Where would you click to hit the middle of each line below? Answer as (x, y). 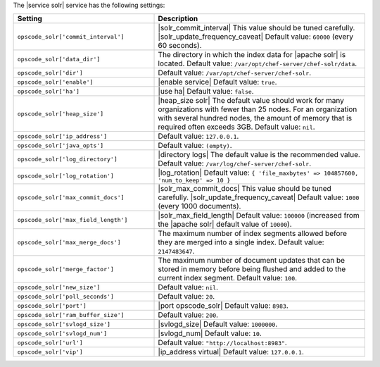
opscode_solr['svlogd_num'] (62, 334)
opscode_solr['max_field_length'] (72, 219)
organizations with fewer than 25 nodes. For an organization (258, 109)
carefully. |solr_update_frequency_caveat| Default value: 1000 (259, 197)
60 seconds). (180, 46)
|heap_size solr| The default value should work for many (251, 101)
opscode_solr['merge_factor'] (65, 269)
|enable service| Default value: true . (217, 82)
